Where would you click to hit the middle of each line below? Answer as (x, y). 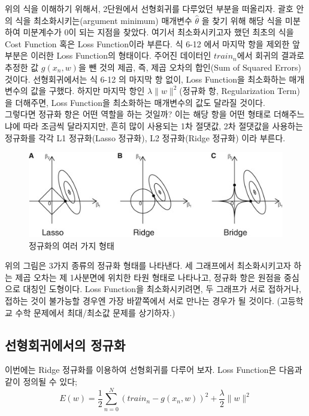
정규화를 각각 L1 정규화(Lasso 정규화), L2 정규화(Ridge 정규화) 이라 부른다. (145, 137)
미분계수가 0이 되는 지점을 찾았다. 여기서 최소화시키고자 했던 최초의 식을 (158, 32)
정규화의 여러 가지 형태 (72, 245)
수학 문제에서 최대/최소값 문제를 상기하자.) (95, 312)
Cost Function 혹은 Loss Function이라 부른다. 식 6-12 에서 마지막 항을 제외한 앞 (152, 43)
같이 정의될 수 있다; (41, 381)
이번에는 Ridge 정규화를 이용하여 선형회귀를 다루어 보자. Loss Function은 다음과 (154, 370)
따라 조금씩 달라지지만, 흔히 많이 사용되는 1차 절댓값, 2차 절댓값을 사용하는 (163, 125)
